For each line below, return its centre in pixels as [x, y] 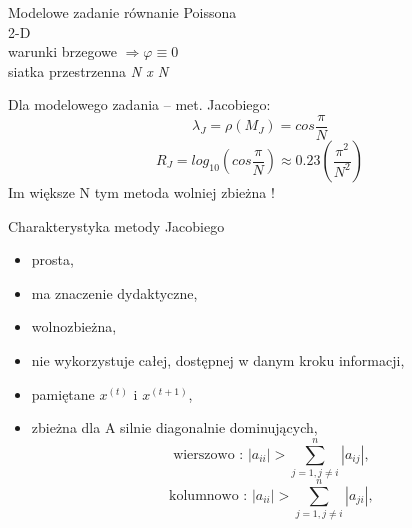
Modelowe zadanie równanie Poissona [122, 12]
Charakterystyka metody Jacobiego [116, 225]
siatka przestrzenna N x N [88, 70]
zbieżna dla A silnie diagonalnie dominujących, [174, 427]
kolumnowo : [208, 495]
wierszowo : [208, 454]
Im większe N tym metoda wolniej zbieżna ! [141, 192]
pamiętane [63, 393]
